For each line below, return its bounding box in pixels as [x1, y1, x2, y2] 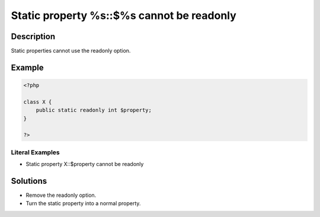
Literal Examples [11, 148, 60, 157]
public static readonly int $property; [36, 107, 152, 114]
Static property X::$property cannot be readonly [25, 161, 144, 168]
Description [11, 31, 56, 42]
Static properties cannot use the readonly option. [11, 47, 131, 55]
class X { [23, 98, 52, 105]
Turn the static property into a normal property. [25, 200, 141, 207]
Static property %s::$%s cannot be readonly [11, 9, 236, 22]
